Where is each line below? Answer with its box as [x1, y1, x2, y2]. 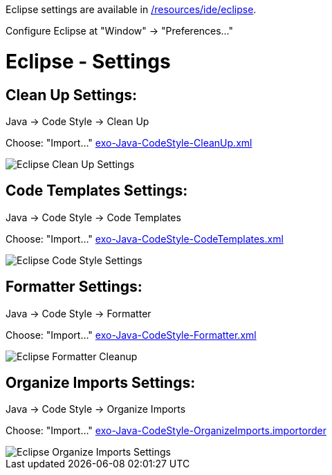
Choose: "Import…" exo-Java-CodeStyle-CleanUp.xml [6, 136, 252, 149]
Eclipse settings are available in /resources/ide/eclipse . [6, 3, 257, 15]
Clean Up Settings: [6, 86, 137, 104]
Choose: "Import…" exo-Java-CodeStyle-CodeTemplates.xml [6, 232, 284, 245]
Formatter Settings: [6, 278, 142, 296]
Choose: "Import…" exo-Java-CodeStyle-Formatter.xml [6, 328, 257, 341]
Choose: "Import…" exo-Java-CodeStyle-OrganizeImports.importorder [6, 425, 326, 437]
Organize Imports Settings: [6, 374, 196, 392]
